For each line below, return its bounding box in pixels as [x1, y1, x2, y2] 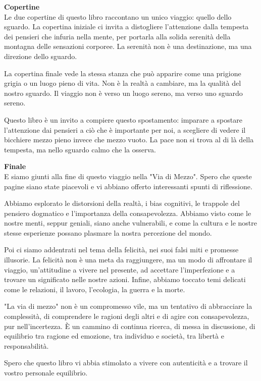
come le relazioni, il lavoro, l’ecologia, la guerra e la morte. [4, 284, 185, 294]
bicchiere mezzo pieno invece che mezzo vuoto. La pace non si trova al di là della [4, 134, 254, 145]
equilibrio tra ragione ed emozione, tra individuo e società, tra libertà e [4, 331, 224, 341]
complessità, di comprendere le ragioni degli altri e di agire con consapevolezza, [4, 311, 249, 321]
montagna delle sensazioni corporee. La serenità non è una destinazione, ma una [4, 41, 252, 51]
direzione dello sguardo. [4, 50, 77, 61]
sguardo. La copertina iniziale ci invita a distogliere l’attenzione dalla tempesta [4, 21, 249, 32]
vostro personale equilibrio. [4, 367, 88, 377]
